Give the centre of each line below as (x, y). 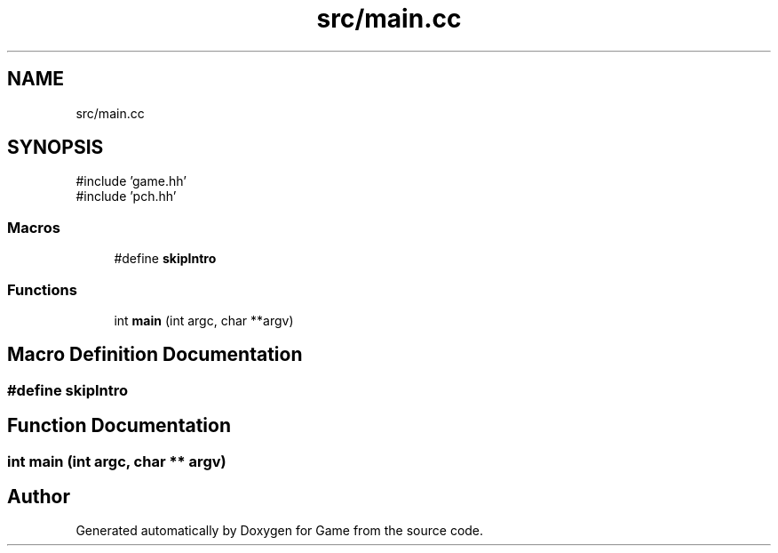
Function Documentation (119, 426)
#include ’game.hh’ (131, 181)
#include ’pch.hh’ (126, 196)
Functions (42, 289)
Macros (34, 227)
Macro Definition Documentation (155, 355)
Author (39, 497)
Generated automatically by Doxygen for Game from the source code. (280, 531)
